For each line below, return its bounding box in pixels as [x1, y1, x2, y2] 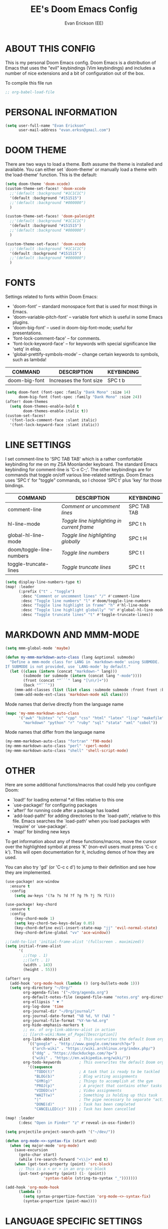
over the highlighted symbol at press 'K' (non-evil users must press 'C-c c [5, 844, 157, 850]
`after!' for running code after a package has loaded [12, 807, 119, 813]
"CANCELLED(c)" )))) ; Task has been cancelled [34, 1107, 135, 1112]
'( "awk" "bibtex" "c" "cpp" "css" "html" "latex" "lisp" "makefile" [18, 715, 164, 720]
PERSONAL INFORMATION [5, 106, 117, 118]
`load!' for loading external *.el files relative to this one [12, 796, 124, 802]
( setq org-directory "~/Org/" [9, 985, 72, 990]
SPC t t [128, 564, 145, 571]
